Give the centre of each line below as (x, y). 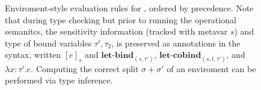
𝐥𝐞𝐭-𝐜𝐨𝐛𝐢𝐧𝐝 (180, 56)
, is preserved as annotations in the (176, 43)
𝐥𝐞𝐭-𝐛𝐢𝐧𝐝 (118, 56)
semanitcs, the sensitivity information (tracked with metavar (116, 31)
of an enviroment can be (211, 68)
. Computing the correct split (85, 68)
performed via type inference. (59, 80)
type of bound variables (48, 43)
